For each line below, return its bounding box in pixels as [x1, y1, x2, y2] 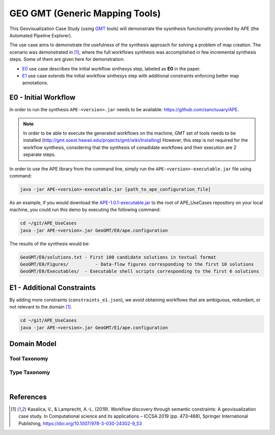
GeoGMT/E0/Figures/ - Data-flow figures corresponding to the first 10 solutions [20, 262, 254, 267]
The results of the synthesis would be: [9, 240, 90, 247]
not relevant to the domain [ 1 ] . [9, 304, 72, 310]
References [9, 393, 47, 401]
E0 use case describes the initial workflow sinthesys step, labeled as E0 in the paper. [22, 65, 201, 71]
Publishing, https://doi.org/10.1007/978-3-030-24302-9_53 [18, 420, 142, 426]
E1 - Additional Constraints [9, 283, 96, 292]
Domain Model [9, 340, 57, 348]
